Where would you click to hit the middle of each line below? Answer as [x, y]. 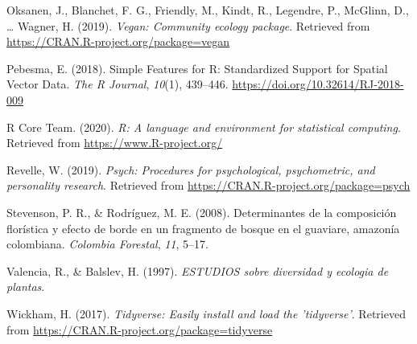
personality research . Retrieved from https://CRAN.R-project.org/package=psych [208, 185]
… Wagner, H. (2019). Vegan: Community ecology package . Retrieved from [188, 25]
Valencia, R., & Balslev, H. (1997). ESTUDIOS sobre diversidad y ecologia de [198, 270]
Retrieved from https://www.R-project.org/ [115, 143]
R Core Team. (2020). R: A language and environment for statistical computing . [204, 127]
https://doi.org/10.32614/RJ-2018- [318, 84]
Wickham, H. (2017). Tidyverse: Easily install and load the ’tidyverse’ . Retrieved [206, 313]
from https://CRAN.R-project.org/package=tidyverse [140, 329]
